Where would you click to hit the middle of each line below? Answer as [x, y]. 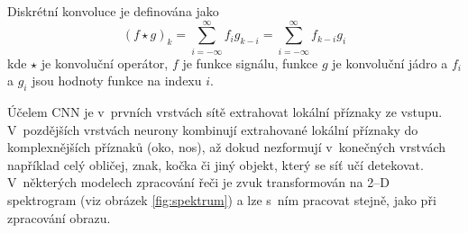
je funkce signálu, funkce [250, 63]
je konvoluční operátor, [105, 63]
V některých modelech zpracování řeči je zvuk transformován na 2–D [198, 182]
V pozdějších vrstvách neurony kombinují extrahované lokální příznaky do [213, 129]
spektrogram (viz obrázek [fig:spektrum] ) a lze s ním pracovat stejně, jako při [222, 200]
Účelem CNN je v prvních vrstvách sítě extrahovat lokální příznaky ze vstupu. [225, 112]
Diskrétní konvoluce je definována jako [113, 11]
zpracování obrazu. [59, 217]
